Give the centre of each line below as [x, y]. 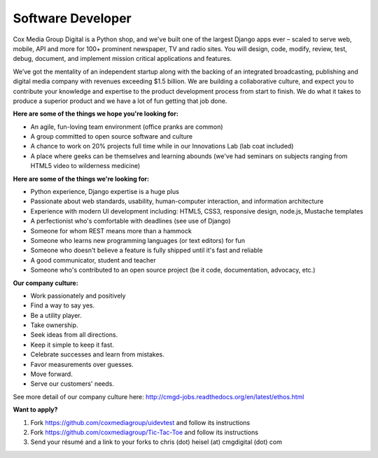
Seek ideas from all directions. [74, 335]
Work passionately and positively [78, 296]
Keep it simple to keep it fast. [72, 345]
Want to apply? [35, 410]
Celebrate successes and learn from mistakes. [97, 354]
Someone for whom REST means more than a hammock [111, 230]
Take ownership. [54, 325]
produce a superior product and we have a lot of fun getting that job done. [120, 101]
